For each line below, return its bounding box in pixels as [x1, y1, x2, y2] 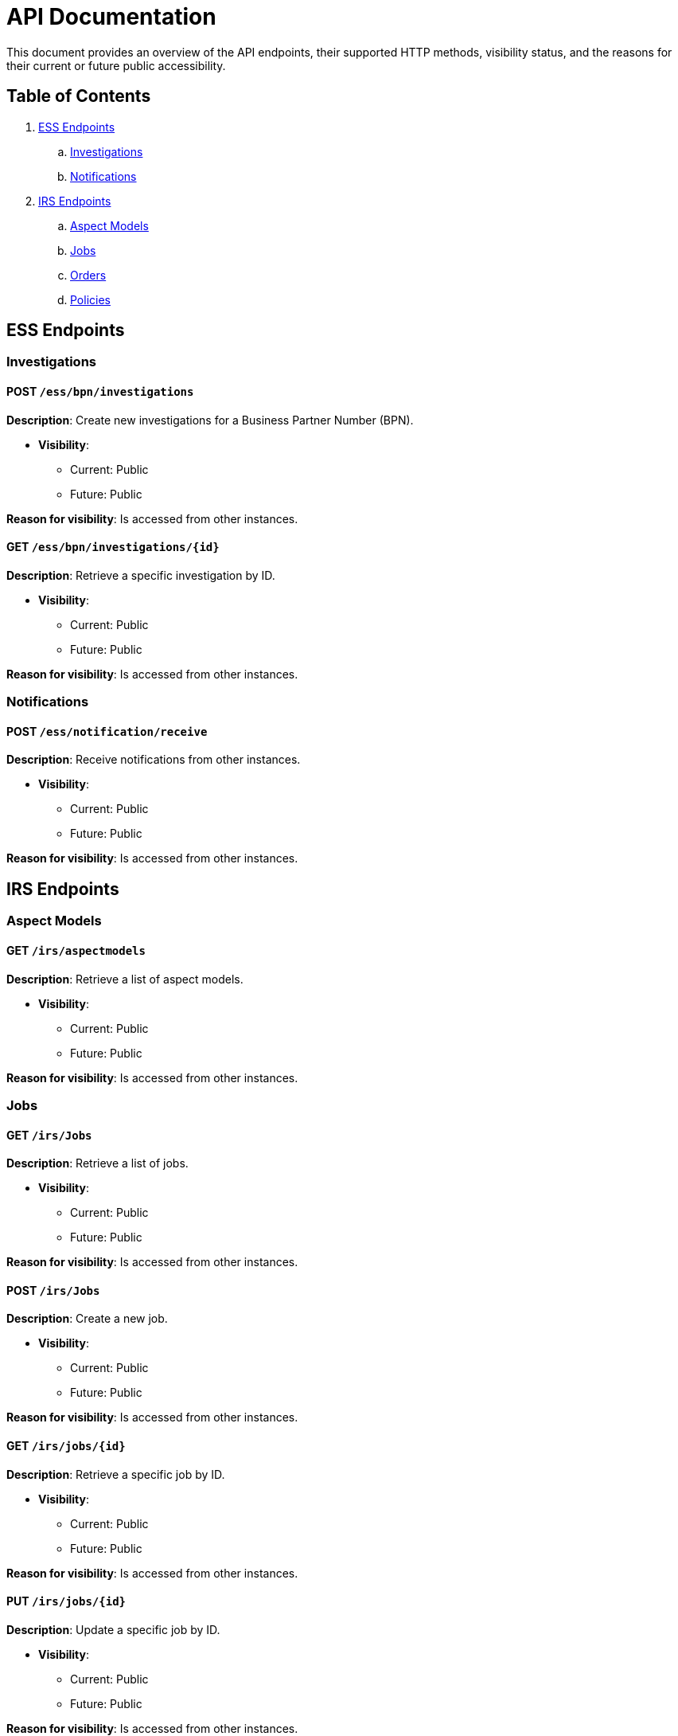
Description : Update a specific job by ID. [6, 1622, 220, 1636]
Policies [70, 292, 111, 307]
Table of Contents [6, 86, 151, 107]
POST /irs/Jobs [6, 1283, 100, 1297]
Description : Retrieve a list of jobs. [6, 1156, 189, 1171]
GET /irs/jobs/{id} [6, 1438, 126, 1453]
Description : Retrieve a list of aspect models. [6, 972, 244, 986]
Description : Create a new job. [6, 1312, 168, 1326]
